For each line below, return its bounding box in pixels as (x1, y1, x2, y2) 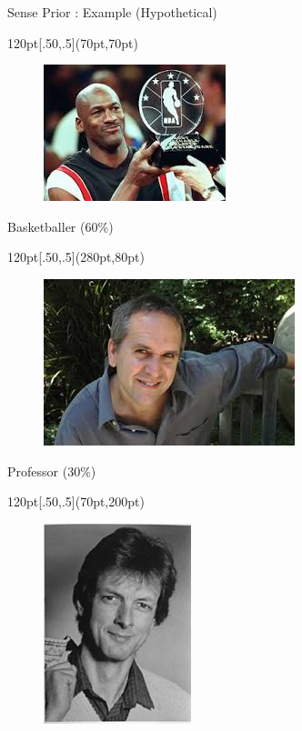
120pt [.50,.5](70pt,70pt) (7, 33, 138, 52)
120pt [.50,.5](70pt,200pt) (7, 492, 145, 511)
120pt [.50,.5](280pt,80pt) (7, 247, 145, 266)
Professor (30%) (7, 461, 96, 480)
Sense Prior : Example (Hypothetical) (7, 3, 217, 21)
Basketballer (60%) (7, 216, 114, 235)
